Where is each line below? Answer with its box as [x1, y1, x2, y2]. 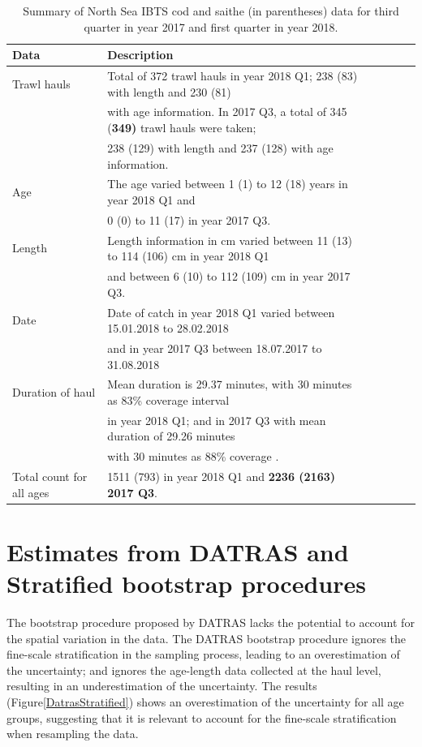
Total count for [12, 468, 88, 485]
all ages [12, 483, 50, 500]
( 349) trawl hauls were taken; [107, 119, 256, 136]
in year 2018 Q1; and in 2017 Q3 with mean [107, 411, 326, 428]
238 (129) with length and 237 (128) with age [107, 139, 334, 156]
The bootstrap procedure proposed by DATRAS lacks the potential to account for [6, 614, 415, 631]
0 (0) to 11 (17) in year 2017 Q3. [107, 211, 271, 228]
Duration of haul [12, 384, 96, 401]
